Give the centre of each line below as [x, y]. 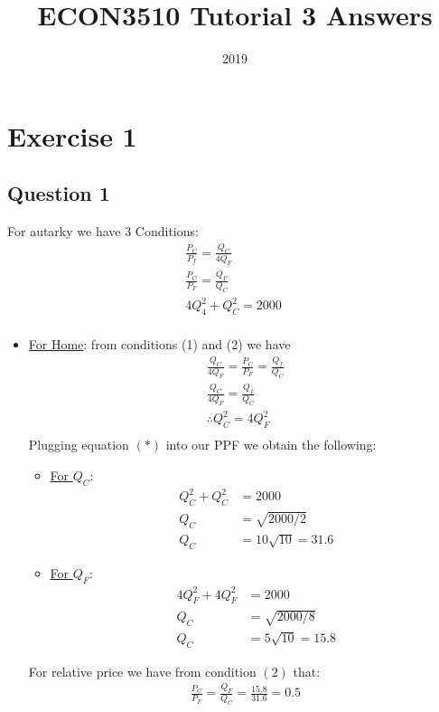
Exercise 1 [72, 135]
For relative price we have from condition [142, 671]
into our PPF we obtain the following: [271, 445]
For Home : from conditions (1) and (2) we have [159, 344]
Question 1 [59, 193]
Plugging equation [79, 445]
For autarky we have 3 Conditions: [103, 231]
